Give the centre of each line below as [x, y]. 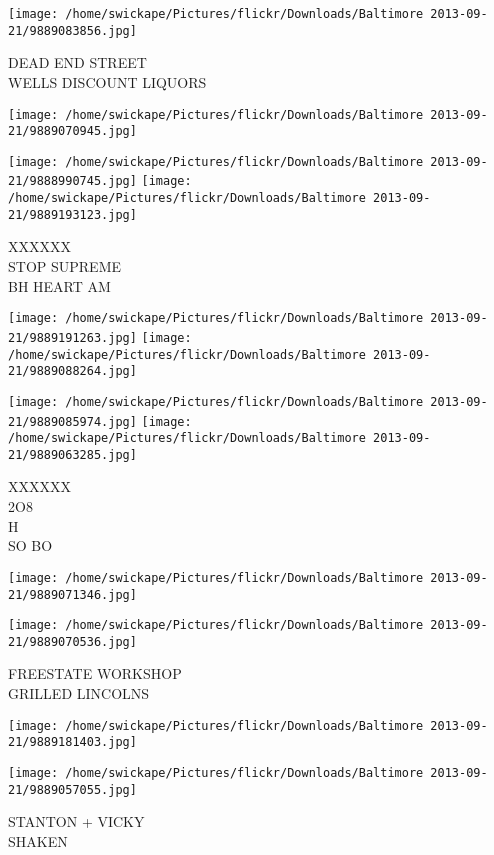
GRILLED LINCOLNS [79, 693]
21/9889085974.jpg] [72, 421]
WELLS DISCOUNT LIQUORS [107, 81]
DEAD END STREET [77, 62]
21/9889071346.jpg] [72, 594]
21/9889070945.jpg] [72, 131]
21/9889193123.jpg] [72, 214]
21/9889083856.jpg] [72, 30]
